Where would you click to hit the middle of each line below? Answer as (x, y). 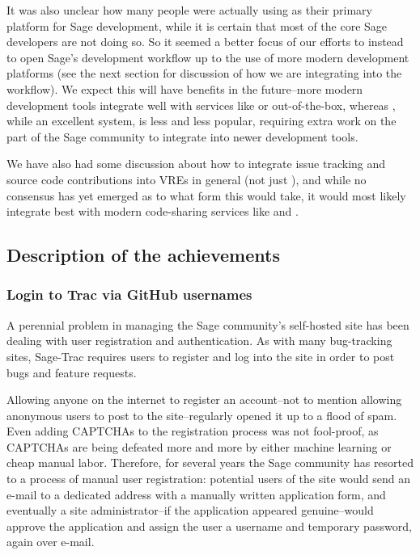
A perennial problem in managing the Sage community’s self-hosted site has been (208, 324)
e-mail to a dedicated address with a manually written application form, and (196, 494)
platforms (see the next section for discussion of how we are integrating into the (204, 73)
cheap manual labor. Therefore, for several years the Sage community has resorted (210, 462)
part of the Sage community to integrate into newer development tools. (182, 136)
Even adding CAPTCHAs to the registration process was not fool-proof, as (193, 431)
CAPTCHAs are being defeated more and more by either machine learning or (199, 446)
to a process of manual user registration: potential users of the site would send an (208, 479)
